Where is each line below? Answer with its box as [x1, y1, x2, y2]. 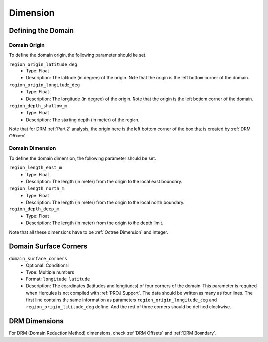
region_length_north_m [9, 186, 65, 191]
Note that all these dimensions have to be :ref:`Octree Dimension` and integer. [9, 229, 169, 235]
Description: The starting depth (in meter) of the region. [26, 117, 140, 123]
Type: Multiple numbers [26, 269, 74, 275]
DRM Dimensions [9, 317, 64, 325]
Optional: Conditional [26, 262, 69, 268]
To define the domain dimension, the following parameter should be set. [9, 155, 156, 161]
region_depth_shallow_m [9, 103, 67, 109]
